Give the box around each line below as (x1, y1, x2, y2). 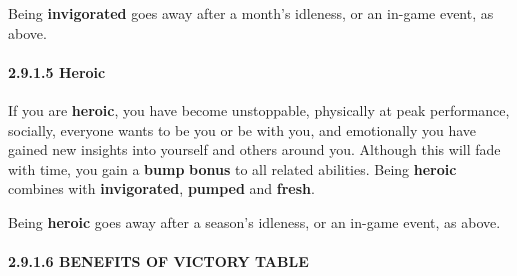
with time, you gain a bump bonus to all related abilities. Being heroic (8, 158, 457, 179)
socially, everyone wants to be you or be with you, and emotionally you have (8, 119, 477, 140)
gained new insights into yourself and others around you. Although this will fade (8, 139, 501, 160)
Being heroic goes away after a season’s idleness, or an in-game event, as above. (8, 211, 501, 232)
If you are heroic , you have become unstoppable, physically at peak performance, (8, 99, 510, 120)
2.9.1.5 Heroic (8, 61, 106, 82)
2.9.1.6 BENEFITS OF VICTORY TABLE (8, 251, 309, 272)
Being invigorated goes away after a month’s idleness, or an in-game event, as (8, 3, 494, 23)
